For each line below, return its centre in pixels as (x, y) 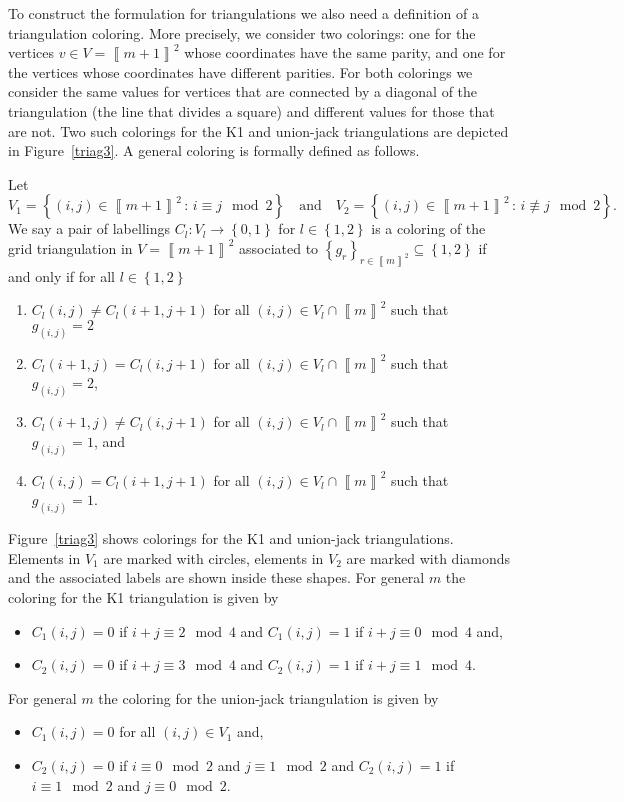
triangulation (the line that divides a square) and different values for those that (251, 110)
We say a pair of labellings (89, 228)
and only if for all (62, 275)
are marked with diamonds (428, 557)
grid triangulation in (70, 247)
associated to (279, 247)
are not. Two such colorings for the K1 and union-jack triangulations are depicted (258, 130)
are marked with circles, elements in (213, 557)
